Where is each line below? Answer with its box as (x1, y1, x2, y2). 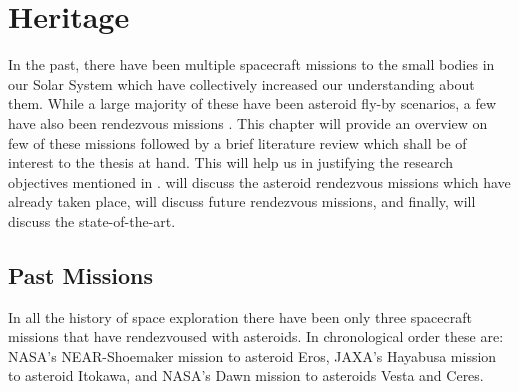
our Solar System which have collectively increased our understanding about (8, 73, 475, 94)
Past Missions (8, 259, 153, 290)
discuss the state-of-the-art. (8, 210, 176, 231)
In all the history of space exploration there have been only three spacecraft (8, 306, 472, 327)
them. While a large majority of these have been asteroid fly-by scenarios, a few (8, 93, 497, 114)
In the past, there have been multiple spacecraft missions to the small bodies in (8, 54, 495, 75)
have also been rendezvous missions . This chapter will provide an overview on (8, 112, 488, 133)
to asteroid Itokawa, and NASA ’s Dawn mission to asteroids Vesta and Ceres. (8, 365, 484, 386)
